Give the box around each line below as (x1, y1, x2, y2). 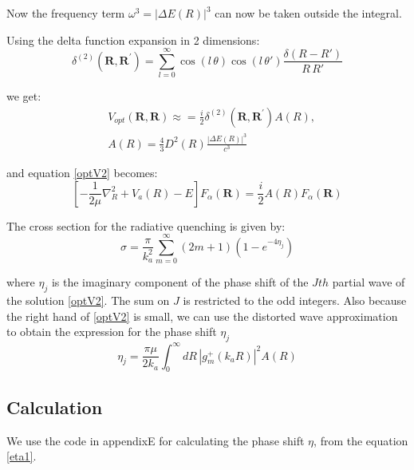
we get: (6, 88, 41, 105)
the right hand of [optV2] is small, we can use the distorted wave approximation (6, 307, 398, 324)
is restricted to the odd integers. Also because (183, 292, 407, 309)
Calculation (6, 394, 103, 419)
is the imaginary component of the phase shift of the (51, 274, 309, 290)
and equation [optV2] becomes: (6, 164, 158, 180)
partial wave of (332, 274, 405, 290)
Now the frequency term (6, 5, 125, 21)
